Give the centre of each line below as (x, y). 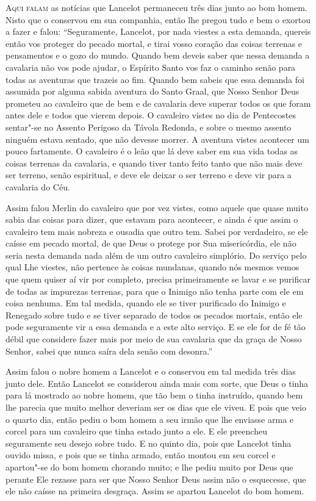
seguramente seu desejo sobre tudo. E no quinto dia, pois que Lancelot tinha (149, 443)
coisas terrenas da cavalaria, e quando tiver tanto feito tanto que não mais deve (154, 163)
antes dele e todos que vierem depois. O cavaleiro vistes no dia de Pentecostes (151, 115)
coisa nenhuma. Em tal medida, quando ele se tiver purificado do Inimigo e (146, 303)
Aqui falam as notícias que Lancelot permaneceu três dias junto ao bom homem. (156, 7)
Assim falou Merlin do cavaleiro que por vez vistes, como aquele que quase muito (157, 207)
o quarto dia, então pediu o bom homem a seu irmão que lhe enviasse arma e (150, 419)
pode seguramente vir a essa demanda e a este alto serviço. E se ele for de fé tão (156, 327)
